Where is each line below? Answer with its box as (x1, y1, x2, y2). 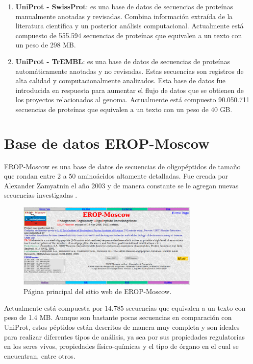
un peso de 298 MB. (15, 40, 76, 50)
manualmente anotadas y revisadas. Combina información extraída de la (15, 11, 233, 21)
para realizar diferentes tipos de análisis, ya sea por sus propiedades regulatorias (4, 331, 245, 341)
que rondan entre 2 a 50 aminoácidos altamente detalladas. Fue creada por (4, 171, 228, 181)
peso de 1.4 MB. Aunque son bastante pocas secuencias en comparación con (4, 312, 232, 322)
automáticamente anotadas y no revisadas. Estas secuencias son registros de (15, 66, 244, 76)
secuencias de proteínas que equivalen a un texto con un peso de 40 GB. (15, 104, 232, 114)
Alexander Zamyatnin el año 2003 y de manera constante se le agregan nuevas (4, 180, 239, 190)
